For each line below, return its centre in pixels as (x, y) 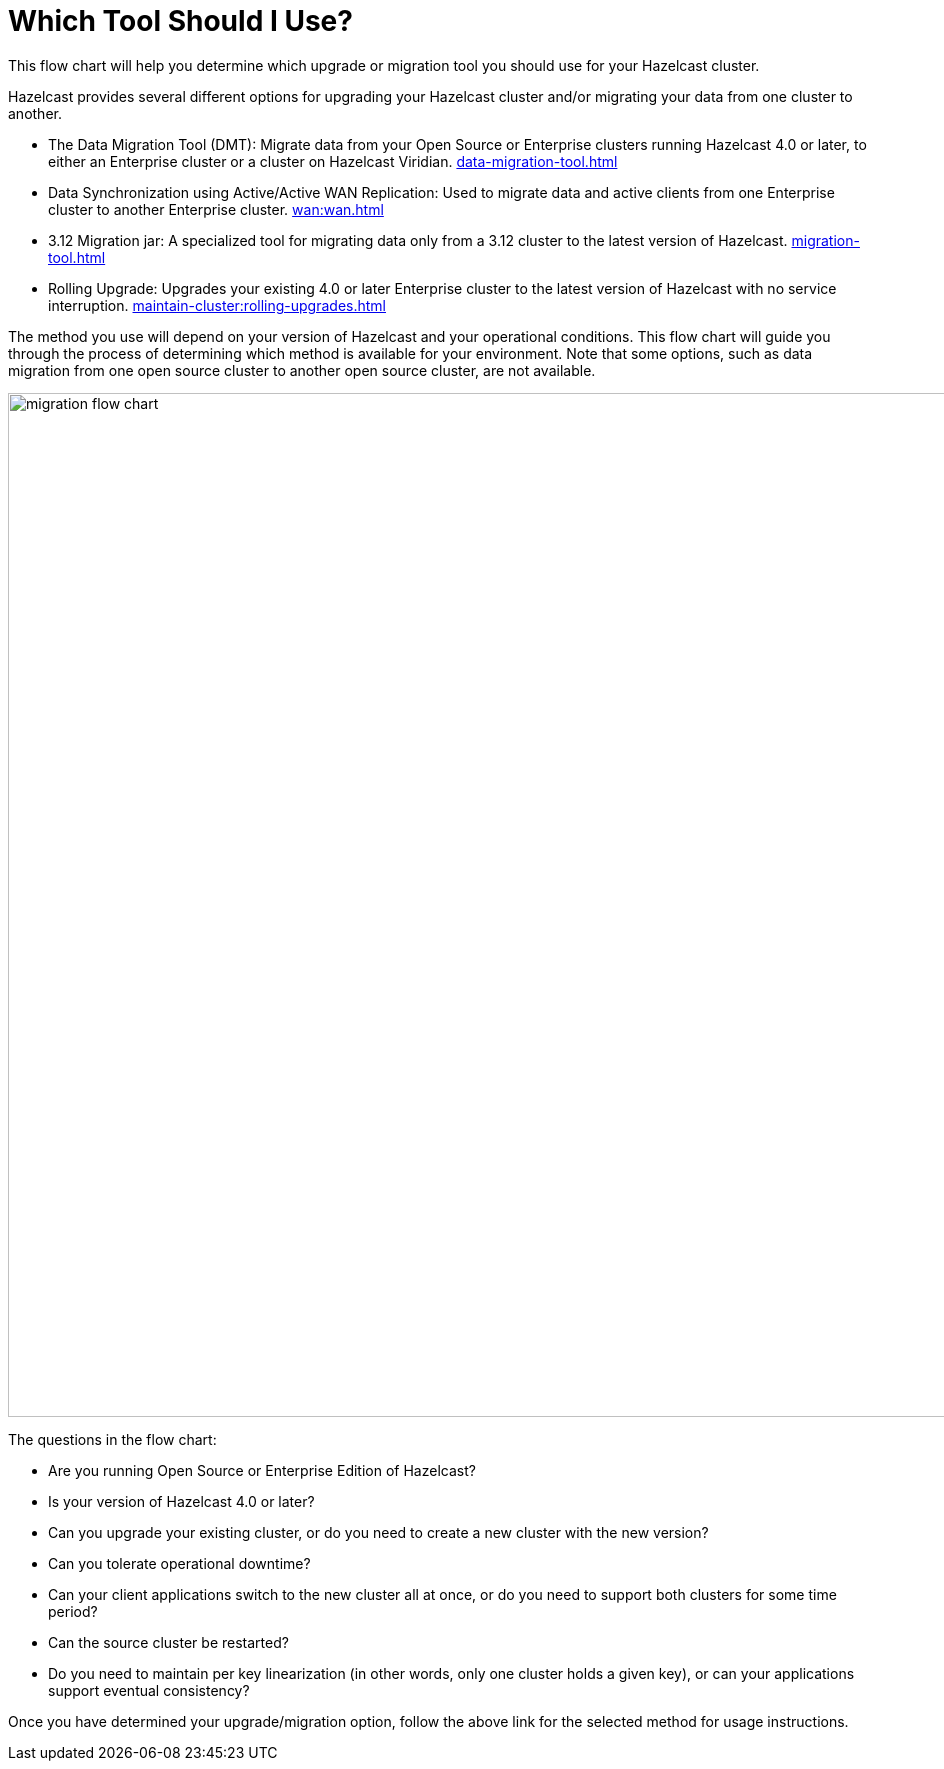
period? (73, 1611)
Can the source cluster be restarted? (168, 1642)
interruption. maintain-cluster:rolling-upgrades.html (217, 305)
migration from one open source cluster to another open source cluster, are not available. (302, 370)
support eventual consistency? (149, 1690)
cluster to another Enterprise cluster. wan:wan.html (216, 209)
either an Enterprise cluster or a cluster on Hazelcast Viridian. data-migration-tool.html (333, 161)
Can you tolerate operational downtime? (179, 1563)
